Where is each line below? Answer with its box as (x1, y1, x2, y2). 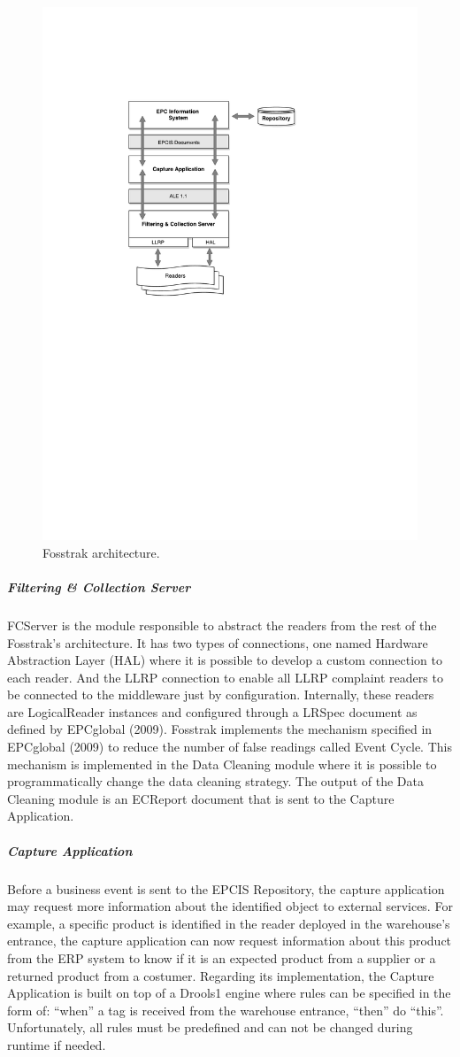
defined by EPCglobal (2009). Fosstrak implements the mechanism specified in (7, 720, 433, 738)
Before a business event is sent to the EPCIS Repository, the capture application (7, 879, 445, 898)
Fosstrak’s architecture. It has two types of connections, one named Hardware (7, 633, 428, 652)
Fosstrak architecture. (42, 543, 160, 561)
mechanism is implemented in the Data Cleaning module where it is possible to (7, 754, 437, 773)
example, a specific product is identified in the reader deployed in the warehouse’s (7, 914, 450, 932)
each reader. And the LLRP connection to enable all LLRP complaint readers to (7, 667, 443, 686)
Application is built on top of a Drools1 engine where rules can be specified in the (7, 984, 451, 1002)
